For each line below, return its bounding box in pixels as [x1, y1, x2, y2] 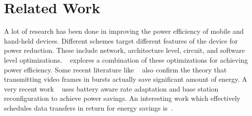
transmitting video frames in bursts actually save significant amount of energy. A [4, 74, 248, 84]
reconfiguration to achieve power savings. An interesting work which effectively [4, 93, 241, 103]
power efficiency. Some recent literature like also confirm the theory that [4, 64, 227, 74]
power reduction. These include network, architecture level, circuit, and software [4, 45, 245, 55]
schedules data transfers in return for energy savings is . [4, 102, 173, 113]
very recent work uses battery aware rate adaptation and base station [4, 83, 219, 93]
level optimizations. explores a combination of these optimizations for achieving [4, 54, 248, 65]
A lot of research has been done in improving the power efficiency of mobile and [4, 26, 244, 36]
